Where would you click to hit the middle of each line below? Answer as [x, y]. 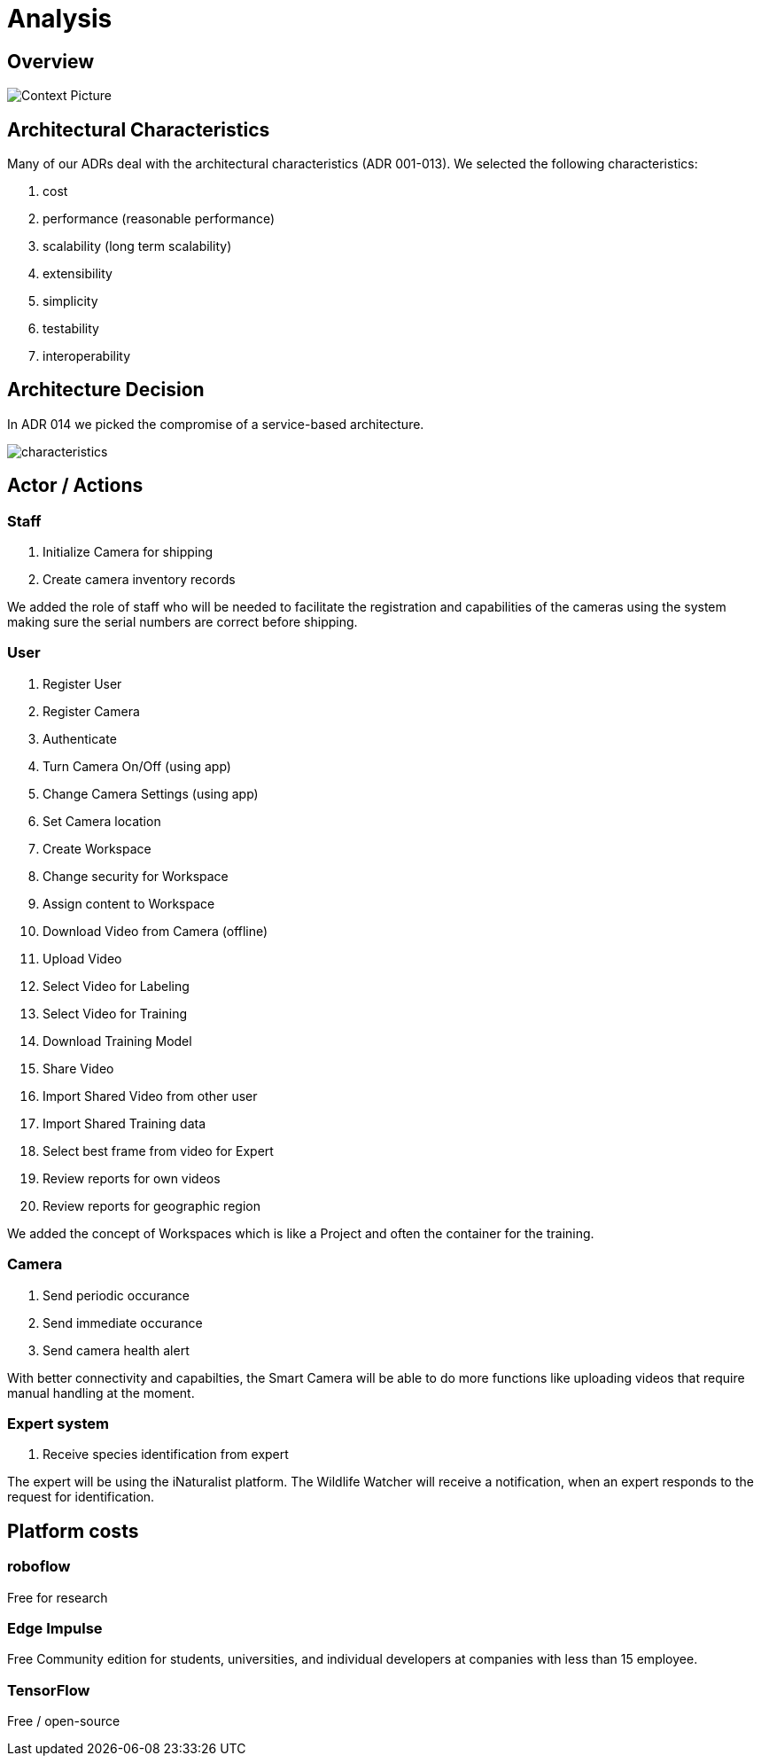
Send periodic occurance [116, 1295]
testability [71, 329]
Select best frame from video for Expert [158, 1151]
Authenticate [80, 738]
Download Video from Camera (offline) [155, 931]
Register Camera [91, 711]
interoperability [87, 356]
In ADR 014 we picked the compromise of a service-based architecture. [216, 424]
